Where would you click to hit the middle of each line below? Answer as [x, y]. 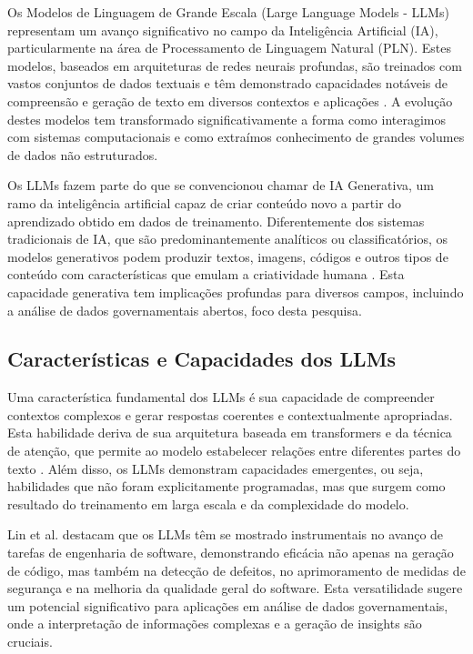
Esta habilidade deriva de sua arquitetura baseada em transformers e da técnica [230, 433]
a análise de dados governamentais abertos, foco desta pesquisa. [185, 310]
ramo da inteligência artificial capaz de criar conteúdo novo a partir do [205, 202]
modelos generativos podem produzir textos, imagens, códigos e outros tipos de [228, 256]
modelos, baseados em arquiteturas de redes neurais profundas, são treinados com [235, 65]
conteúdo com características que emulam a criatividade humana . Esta [206, 274]
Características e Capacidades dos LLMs [202, 359]
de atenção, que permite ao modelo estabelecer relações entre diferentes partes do [234, 451]
